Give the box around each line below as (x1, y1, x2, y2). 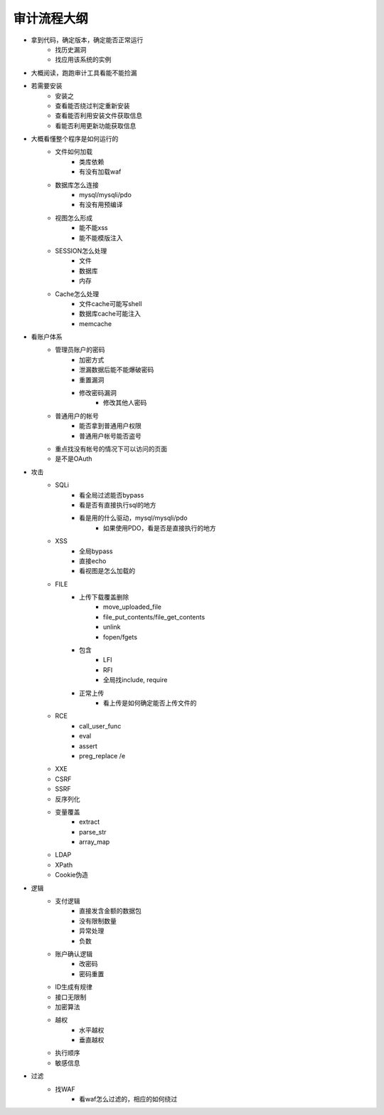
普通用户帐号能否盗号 (79, 431, 142, 440)
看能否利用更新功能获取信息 (55, 121, 137, 130)
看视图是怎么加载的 (79, 567, 135, 575)
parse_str (79, 827, 107, 836)
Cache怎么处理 (55, 289, 100, 298)
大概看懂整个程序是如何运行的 (31, 135, 119, 143)
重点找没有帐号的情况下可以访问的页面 (55, 445, 167, 453)
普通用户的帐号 (55, 412, 99, 420)
